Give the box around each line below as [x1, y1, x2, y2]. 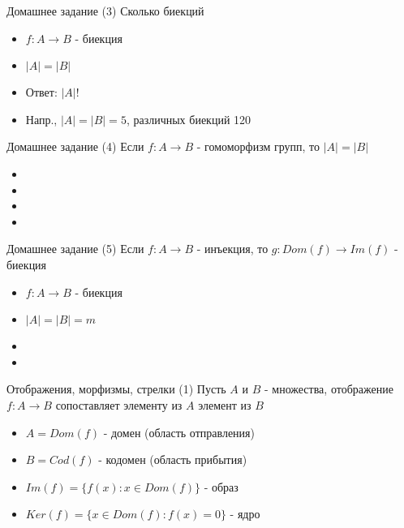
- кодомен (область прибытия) [98, 451, 247, 468]
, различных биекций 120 [126, 110, 251, 127]
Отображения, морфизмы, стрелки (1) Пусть [6, 380, 226, 397]
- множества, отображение [264, 380, 393, 397]
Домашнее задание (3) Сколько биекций [6, 2, 204, 19]
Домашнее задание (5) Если [6, 240, 144, 257]
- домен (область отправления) [103, 423, 255, 440]
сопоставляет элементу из [55, 396, 183, 413]
